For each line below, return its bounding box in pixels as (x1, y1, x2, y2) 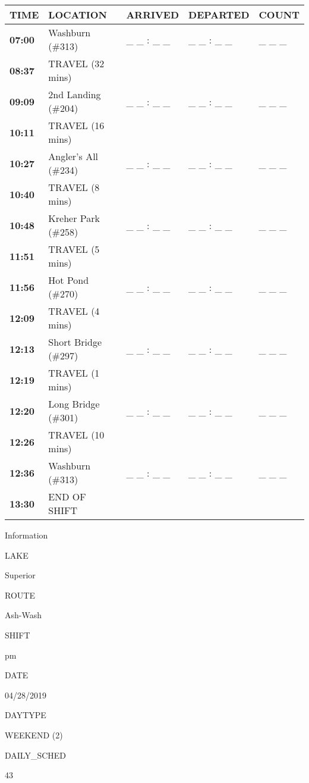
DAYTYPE (5, 709, 46, 721)
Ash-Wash (5, 609, 42, 621)
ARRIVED (126, 8, 179, 21)
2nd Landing (48, 87, 101, 101)
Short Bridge (48, 335, 102, 349)
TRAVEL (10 (48, 428, 105, 441)
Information (5, 529, 48, 541)
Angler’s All (48, 149, 99, 163)
